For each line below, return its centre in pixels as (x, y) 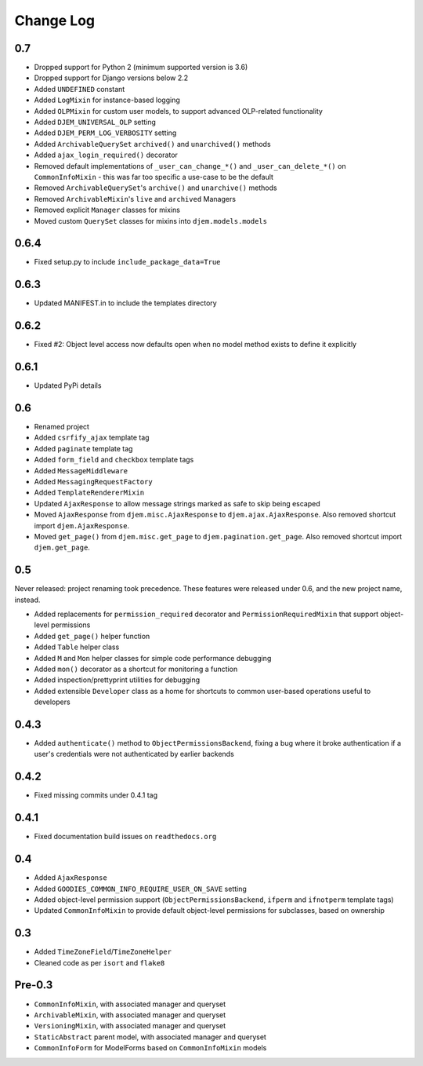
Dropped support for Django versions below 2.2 (111, 78)
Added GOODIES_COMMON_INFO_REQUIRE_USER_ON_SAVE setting (140, 889)
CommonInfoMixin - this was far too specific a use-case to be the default (154, 177)
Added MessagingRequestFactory (93, 482)
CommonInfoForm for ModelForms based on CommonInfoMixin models (150, 1048)
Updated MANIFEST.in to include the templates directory (125, 303)
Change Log (55, 20)
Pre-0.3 (34, 985)
